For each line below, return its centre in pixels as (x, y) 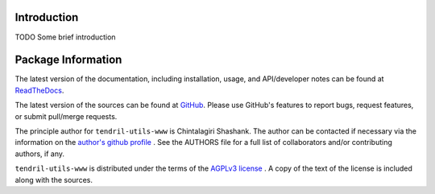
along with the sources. (54, 180)
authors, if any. (39, 154)
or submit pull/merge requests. (66, 116)
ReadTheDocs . (39, 90)
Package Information (68, 60)
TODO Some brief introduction (65, 37)
